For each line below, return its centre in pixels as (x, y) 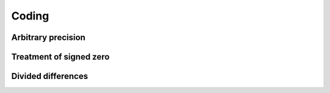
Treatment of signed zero (61, 57)
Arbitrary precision (48, 37)
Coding (30, 16)
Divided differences (50, 76)
